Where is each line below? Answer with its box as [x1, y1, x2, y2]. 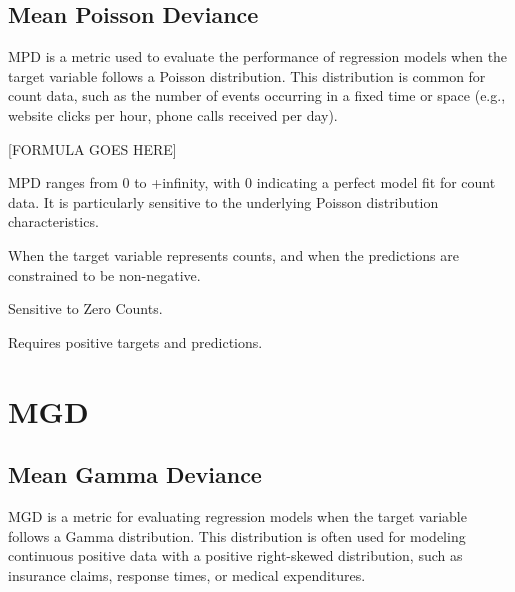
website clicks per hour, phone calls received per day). [8, 104, 338, 125]
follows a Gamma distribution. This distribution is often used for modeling [8, 525, 466, 546]
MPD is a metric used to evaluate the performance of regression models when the [8, 46, 508, 67]
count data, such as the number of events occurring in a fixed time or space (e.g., [8, 85, 506, 106]
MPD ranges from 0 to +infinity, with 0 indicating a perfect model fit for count [8, 172, 496, 193]
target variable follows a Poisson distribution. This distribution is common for [8, 65, 486, 86]
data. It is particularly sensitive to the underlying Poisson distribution [8, 191, 439, 212]
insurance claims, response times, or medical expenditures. [8, 564, 366, 585]
